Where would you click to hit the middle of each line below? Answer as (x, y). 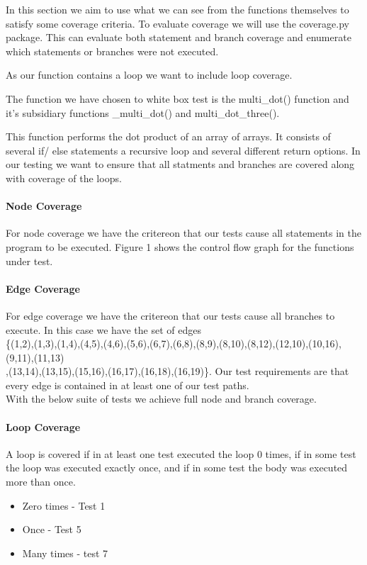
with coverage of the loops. (64, 178)
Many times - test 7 (65, 553)
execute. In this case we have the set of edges (103, 329)
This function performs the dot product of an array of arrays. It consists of (168, 136)
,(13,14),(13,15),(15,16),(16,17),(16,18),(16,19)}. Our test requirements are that (177, 371)
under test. (29, 261)
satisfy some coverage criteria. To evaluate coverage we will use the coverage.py (177, 23)
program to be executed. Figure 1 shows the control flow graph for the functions (180, 246)
